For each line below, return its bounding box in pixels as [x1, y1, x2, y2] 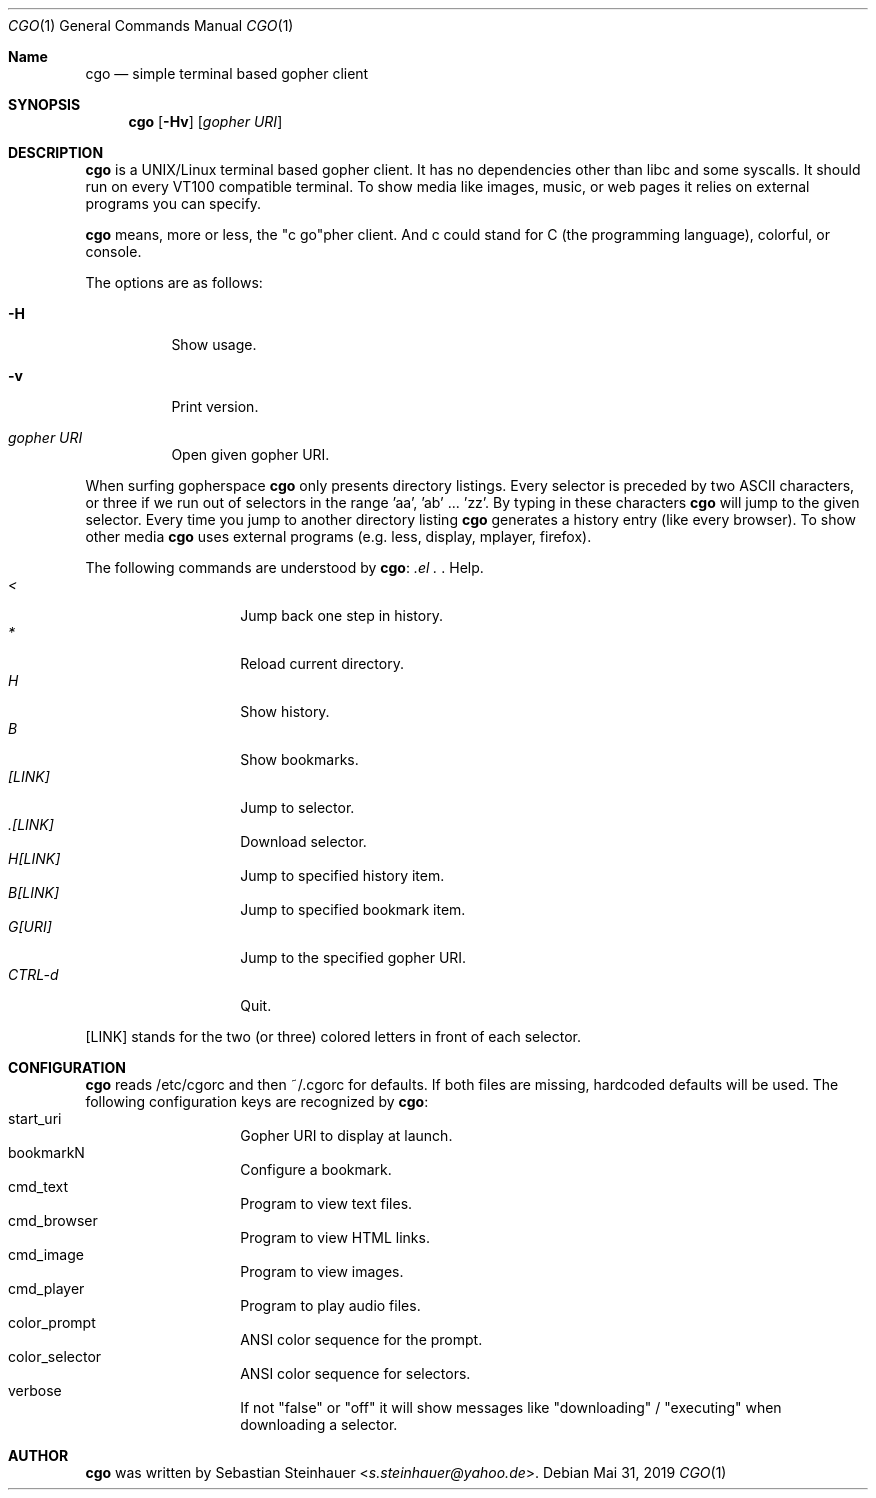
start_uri [8, 1110, 62, 1127]
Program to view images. [240, 1263, 404, 1280]
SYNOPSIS [8, 96, 81, 113]
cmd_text [8, 1178, 69, 1195]
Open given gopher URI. [171, 446, 330, 463]
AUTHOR [8, 1447, 69, 1464]
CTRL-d [8, 966, 59, 983]
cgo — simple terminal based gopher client [85, 65, 369, 82]
